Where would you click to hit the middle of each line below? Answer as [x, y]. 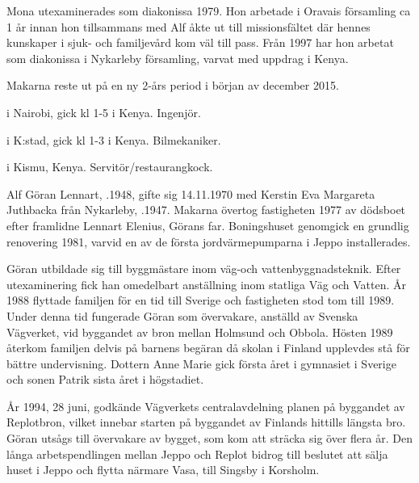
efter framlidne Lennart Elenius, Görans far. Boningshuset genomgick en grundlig [208, 225]
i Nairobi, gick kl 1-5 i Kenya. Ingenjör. [104, 112]
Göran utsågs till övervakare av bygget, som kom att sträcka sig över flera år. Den [209, 438]
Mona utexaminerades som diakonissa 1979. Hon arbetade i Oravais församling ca [209, 10]
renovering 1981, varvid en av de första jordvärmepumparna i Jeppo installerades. [209, 241]
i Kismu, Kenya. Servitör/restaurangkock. [110, 167]
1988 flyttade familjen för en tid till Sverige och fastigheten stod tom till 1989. [201, 300]
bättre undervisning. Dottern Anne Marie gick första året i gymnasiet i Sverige [201, 363]
